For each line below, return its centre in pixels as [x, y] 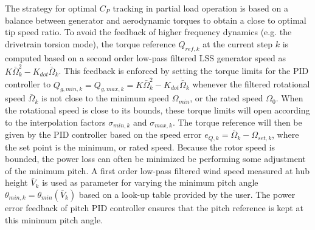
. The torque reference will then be [237, 122]
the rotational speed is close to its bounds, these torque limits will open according [157, 110]
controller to [28, 84]
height [16, 182]
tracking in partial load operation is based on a [200, 8]
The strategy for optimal [51, 8]
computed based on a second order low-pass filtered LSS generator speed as [146, 57]
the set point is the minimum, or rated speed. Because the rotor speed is [140, 147]
